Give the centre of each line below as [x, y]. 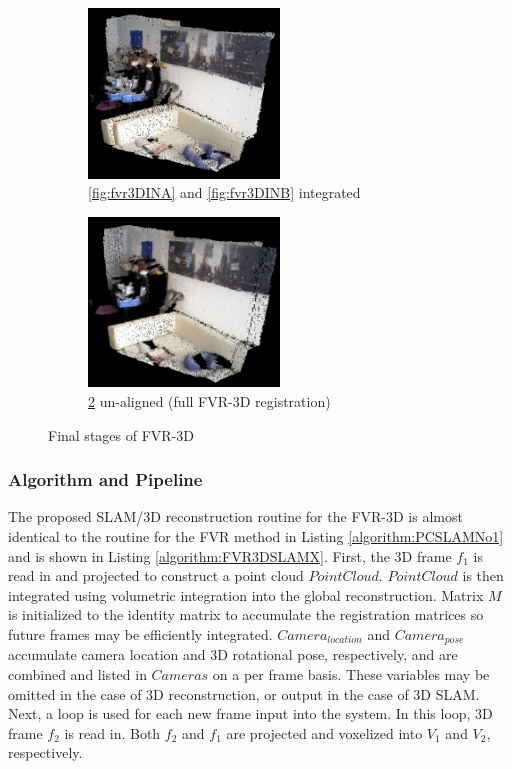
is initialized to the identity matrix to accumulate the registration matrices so [246, 614]
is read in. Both [112, 732]
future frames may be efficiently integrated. [140, 633]
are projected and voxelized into [324, 732]
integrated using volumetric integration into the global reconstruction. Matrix [246, 594]
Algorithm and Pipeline [105, 479]
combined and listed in [77, 673]
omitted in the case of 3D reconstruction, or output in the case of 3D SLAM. [244, 693]
